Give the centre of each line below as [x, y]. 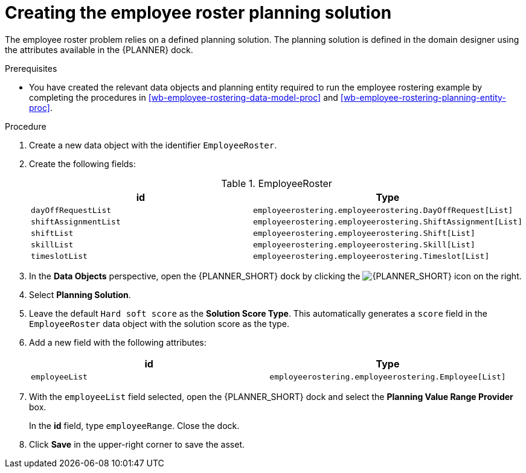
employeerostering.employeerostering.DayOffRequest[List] [383, 210]
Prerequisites [31, 68]
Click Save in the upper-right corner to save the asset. [137, 444]
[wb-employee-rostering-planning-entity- [423, 97]
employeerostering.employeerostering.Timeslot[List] [371, 256]
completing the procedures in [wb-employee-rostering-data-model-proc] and [184, 97]
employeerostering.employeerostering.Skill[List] [364, 244]
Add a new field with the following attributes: [118, 342]
